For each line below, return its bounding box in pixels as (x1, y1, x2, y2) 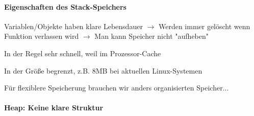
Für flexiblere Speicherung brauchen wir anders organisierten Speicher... (4, 82, 229, 93)
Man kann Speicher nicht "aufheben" (94, 31, 209, 41)
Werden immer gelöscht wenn (158, 20, 250, 31)
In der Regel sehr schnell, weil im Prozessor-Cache (4, 48, 161, 58)
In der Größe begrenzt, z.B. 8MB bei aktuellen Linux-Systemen (4, 65, 202, 76)
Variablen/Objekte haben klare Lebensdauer (4, 20, 143, 31)
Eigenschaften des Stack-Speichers (4, 1, 126, 12)
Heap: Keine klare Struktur (4, 102, 104, 113)
